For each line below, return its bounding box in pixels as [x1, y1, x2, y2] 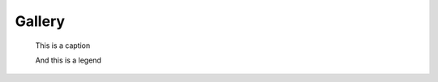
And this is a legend [35, 55, 101, 65]
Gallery [15, 12, 65, 30]
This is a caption [35, 41, 91, 50]
